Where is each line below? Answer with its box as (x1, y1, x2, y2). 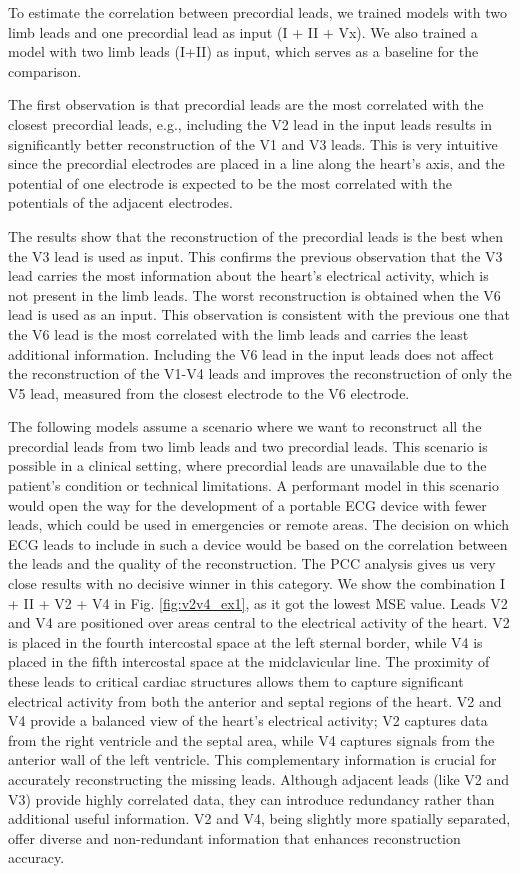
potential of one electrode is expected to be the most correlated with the (8, 172, 452, 193)
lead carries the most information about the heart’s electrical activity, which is (8, 265, 489, 286)
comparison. (8, 60, 82, 81)
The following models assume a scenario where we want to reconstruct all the (8, 416, 482, 437)
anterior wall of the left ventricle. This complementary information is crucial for (8, 749, 497, 770)
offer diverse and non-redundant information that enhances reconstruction (8, 827, 461, 848)
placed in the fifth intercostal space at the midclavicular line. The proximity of (8, 651, 490, 672)
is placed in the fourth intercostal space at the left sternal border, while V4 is (8, 631, 483, 652)
